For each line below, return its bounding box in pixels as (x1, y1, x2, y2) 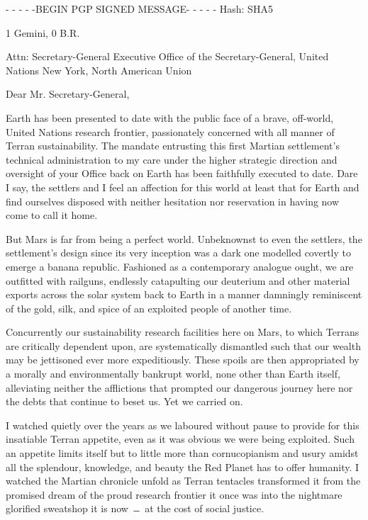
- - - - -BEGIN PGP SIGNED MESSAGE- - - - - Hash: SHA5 (6, 1, 273, 16)
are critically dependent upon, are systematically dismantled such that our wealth (6, 338, 361, 353)
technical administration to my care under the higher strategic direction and (6, 152, 338, 166)
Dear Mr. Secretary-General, (6, 86, 130, 101)
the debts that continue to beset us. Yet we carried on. (6, 394, 243, 409)
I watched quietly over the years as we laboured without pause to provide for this (6, 417, 359, 432)
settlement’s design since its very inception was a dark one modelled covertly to (6, 245, 352, 260)
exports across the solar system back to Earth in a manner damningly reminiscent (6, 287, 362, 302)
